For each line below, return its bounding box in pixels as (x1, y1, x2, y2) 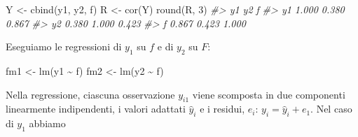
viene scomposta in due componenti (192, 87, 345, 101)
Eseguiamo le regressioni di (6, 39, 122, 54)
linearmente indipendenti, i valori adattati (6, 101, 186, 116)
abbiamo (29, 116, 66, 131)
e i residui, (200, 101, 245, 116)
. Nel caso (310, 101, 352, 116)
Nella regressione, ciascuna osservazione (6, 87, 175, 101)
